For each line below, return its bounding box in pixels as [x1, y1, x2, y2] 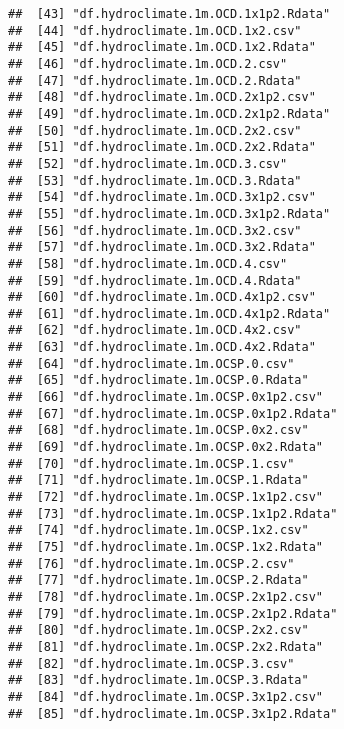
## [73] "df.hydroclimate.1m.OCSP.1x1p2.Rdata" [8, 506, 338, 521]
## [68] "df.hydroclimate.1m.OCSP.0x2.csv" [8, 423, 309, 438]
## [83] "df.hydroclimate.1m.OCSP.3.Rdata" [8, 673, 309, 688]
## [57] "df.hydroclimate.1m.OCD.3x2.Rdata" [8, 240, 316, 255]
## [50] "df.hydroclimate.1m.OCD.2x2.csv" [8, 123, 302, 138]
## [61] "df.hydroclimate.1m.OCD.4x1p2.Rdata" [8, 306, 331, 321]
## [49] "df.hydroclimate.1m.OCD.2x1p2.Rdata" [8, 106, 331, 121]
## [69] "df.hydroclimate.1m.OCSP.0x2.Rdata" [8, 440, 323, 455]
